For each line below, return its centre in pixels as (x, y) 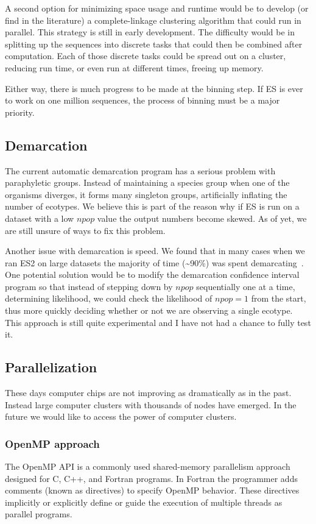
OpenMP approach (52, 443)
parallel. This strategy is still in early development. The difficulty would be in (150, 32)
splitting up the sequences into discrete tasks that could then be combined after (154, 44)
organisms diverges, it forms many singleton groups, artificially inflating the (146, 194)
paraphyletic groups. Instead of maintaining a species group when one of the (147, 182)
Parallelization (51, 367)
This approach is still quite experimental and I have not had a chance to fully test (158, 322)
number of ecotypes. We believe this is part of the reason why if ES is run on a (152, 206)
